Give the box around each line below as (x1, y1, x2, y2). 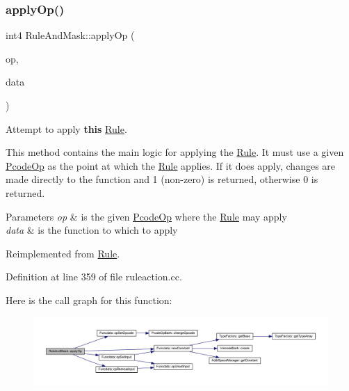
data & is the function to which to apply (6, 223, 178, 237)
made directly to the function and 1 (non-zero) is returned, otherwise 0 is (6, 172, 318, 186)
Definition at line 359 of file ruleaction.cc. (6, 269, 182, 284)
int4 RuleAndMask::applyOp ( (6, 28, 135, 42)
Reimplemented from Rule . (6, 246, 120, 260)
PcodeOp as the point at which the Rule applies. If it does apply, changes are (6, 158, 336, 173)
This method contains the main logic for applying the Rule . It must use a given (6, 145, 344, 159)
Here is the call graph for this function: (6, 292, 172, 307)
